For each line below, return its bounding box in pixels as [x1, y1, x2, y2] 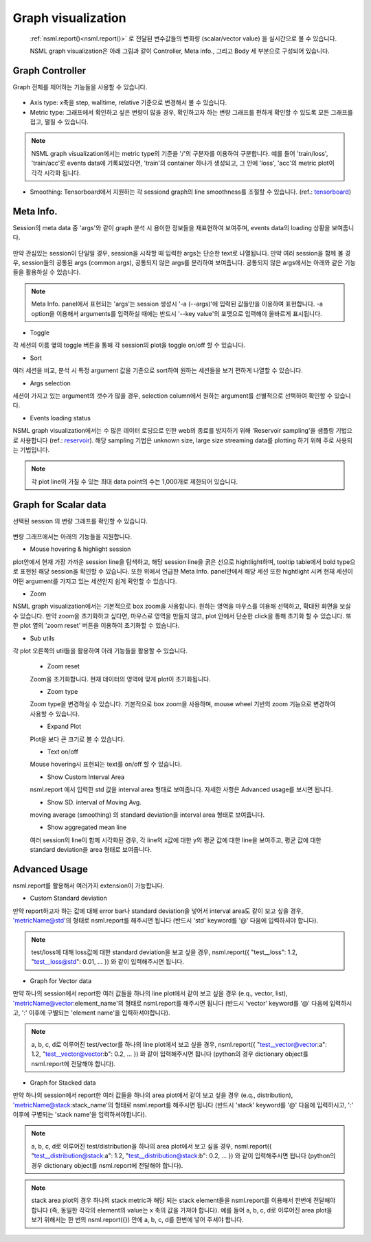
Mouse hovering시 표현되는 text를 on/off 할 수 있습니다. [30, 760, 182, 769]
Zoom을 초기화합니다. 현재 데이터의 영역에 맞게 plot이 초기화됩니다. [30, 675, 211, 683]
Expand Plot [47, 722, 82, 731]
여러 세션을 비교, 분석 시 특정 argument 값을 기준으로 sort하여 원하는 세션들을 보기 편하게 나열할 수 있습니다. [12, 366, 304, 374]
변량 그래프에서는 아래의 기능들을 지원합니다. [12, 532, 133, 541]
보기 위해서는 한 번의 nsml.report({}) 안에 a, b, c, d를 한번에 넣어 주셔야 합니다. [31, 1216, 244, 1224]
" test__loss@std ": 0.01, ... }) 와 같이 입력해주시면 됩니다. [31, 958, 185, 966]
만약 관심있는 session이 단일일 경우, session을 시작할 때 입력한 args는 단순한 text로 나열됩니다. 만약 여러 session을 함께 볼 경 [12, 249, 351, 257]
